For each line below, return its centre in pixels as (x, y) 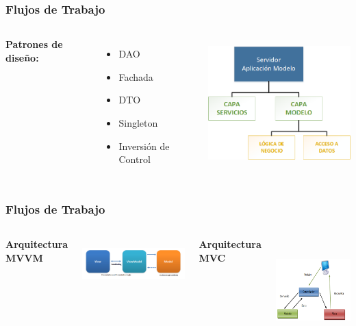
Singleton (138, 123)
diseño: (22, 57)
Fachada (136, 76)
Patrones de (34, 44)
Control (135, 159)
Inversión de (144, 146)
